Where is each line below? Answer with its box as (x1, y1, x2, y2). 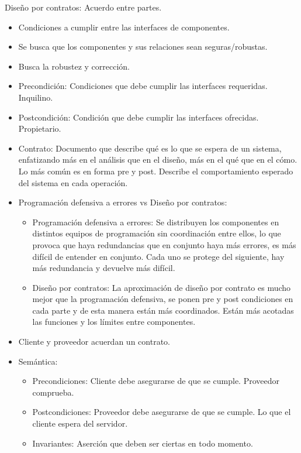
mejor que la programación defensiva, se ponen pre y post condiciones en (32, 293, 293, 305)
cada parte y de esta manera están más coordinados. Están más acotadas (32, 304, 294, 316)
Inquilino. (18, 91, 53, 103)
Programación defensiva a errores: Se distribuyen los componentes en (32, 215, 279, 228)
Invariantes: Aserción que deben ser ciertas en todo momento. (32, 437, 253, 449)
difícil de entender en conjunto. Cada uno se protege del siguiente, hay (32, 250, 285, 262)
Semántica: (18, 355, 58, 367)
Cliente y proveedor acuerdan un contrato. (18, 335, 170, 348)
